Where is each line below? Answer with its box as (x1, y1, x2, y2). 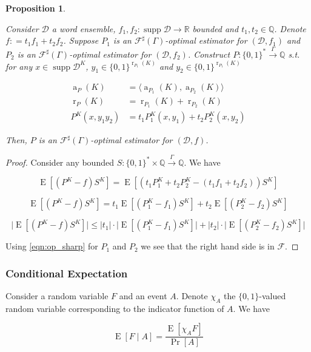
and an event (119, 289, 167, 302)
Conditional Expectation (5, 265, 128, 280)
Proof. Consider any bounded (5, 155, 114, 168)
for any (5, 59, 33, 72)
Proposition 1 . (5, 2, 65, 14)
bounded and (192, 22, 239, 35)
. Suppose (63, 34, 99, 47)
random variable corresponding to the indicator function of (5, 302, 224, 314)
